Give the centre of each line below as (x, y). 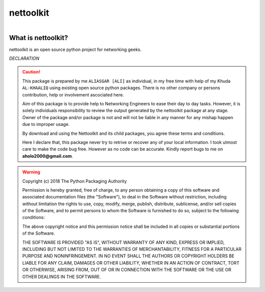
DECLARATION (24, 58)
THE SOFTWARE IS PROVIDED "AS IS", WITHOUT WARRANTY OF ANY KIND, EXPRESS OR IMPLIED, (124, 242)
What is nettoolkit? (39, 37)
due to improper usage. (46, 124)
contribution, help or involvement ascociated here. (73, 95)
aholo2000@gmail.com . (48, 156)
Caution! (31, 72)
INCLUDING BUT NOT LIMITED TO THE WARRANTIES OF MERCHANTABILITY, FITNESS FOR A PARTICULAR (132, 249)
